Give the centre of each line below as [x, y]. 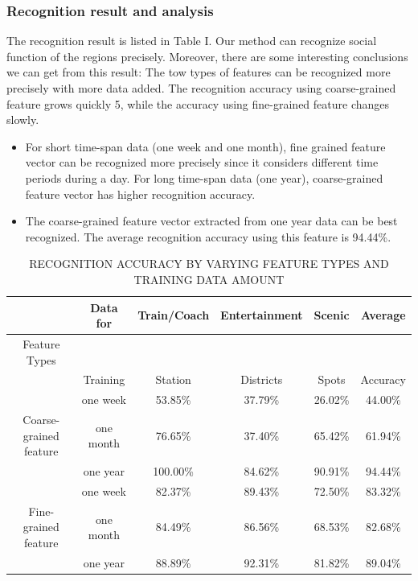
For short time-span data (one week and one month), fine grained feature [205, 146]
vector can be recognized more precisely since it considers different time [202, 162]
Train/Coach [174, 315]
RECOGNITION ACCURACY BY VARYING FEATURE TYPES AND [209, 264]
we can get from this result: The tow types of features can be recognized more [199, 72]
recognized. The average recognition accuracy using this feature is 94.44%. [208, 236]
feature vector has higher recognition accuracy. [140, 194]
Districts [262, 379]
